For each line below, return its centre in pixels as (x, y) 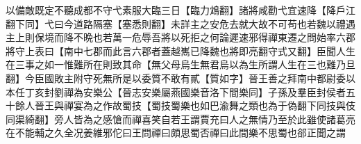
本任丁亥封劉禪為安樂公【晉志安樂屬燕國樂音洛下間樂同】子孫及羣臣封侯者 (176, 91)
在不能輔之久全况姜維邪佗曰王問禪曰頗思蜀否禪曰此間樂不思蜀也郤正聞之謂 (176, 133)
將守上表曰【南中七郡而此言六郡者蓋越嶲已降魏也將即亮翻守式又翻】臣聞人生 (180, 50)
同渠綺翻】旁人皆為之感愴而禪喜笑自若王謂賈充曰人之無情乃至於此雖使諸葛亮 (180, 119)
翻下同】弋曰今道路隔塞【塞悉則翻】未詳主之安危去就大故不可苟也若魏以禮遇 (180, 23)
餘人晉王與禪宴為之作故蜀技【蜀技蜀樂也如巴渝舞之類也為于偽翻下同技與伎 (185, 105)
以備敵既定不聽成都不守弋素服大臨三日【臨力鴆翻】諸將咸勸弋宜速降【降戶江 (180, 10)
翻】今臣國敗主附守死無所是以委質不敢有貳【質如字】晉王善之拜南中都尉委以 (180, 78)
